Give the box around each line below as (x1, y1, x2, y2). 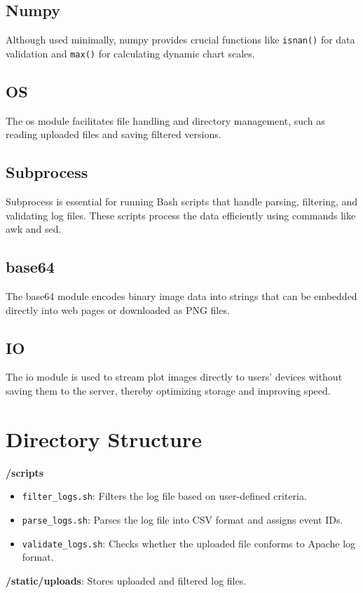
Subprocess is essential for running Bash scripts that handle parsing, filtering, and (6, 194, 358, 209)
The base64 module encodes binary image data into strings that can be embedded (6, 289, 357, 304)
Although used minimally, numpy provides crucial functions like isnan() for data (6, 32, 355, 47)
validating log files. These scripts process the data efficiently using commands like (6, 207, 356, 222)
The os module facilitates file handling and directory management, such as (6, 113, 325, 128)
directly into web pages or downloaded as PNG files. (6, 302, 230, 317)
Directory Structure (6, 424, 202, 453)
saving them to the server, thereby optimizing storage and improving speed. (6, 383, 331, 398)
